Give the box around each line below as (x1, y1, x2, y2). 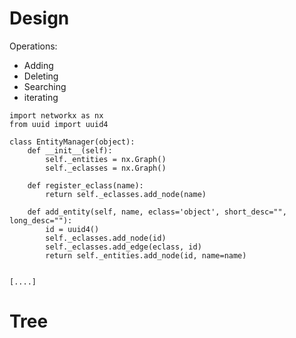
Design (9, 7, 70, 30)
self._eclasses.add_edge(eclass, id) (45, 242, 202, 252)
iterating (23, 91, 59, 103)
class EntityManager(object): (9, 137, 136, 147)
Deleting (23, 70, 59, 82)
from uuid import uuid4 (9, 119, 109, 129)
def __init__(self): (27, 145, 113, 156)
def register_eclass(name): (27, 180, 144, 191)
